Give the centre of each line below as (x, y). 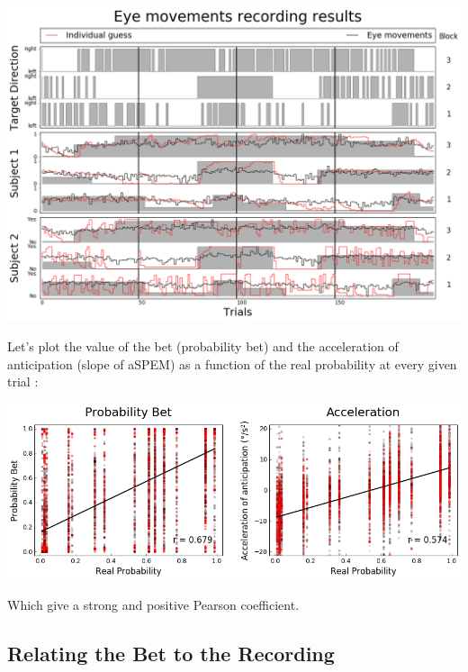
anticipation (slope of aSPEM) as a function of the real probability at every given (232, 363)
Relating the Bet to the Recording (171, 653)
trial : (23, 381)
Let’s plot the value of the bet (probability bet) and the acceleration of (203, 346)
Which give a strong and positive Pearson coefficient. (153, 604)
